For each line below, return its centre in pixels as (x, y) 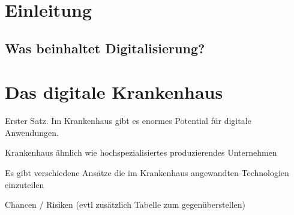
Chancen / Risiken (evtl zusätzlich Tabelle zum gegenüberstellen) (125, 205)
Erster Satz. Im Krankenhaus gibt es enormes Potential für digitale (128, 121)
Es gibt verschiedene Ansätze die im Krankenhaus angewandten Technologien (147, 173)
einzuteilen (25, 184)
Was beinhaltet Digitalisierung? (105, 48)
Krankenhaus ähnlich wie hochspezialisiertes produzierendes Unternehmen (141, 152)
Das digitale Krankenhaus (114, 92)
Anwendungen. (32, 132)
